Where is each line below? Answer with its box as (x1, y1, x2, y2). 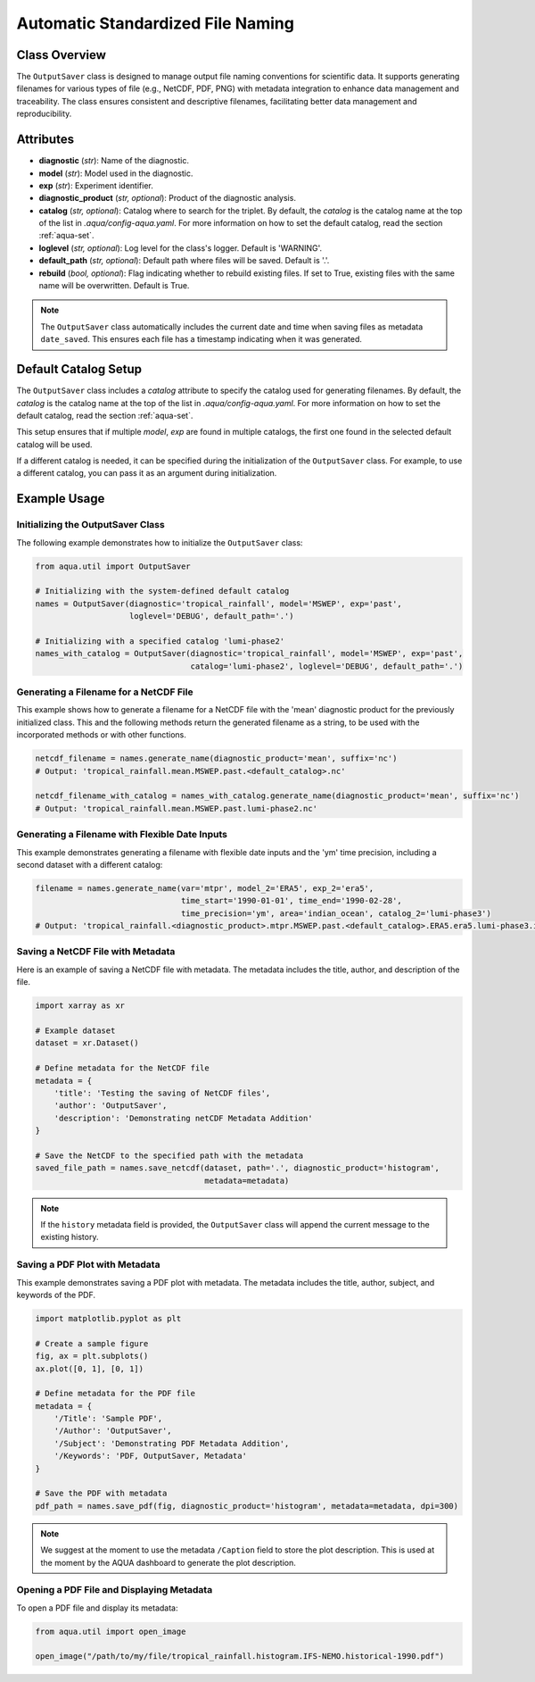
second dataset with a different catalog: (16, 859, 163, 870)
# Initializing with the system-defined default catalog (35, 586, 290, 596)
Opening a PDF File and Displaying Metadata (16, 1584, 213, 1596)
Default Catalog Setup (16, 362, 143, 377)
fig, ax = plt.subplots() (35, 1351, 149, 1361)
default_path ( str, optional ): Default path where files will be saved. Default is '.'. (38, 255, 330, 266)
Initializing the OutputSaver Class (16, 519, 165, 531)
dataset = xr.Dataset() (35, 1038, 140, 1048)
